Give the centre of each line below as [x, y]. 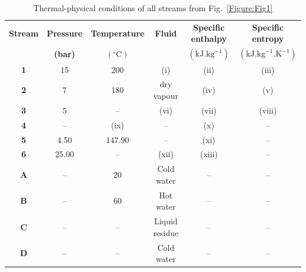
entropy [268, 39]
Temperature [118, 33]
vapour [166, 95]
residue [166, 232]
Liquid [166, 221]
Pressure [65, 33]
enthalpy [209, 39]
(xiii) [209, 154]
